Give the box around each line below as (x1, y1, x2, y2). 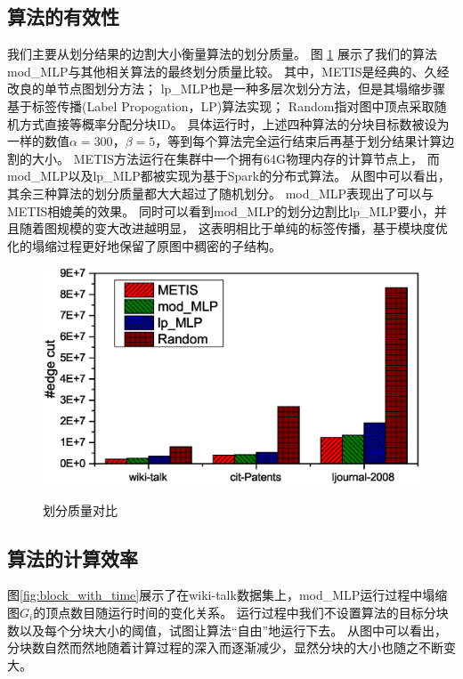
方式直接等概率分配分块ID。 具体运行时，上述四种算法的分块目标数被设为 (19, 114, 450, 133)
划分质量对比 (43, 500, 118, 519)
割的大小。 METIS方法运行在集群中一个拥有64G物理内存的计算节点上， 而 (7, 149, 440, 167)
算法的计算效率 (7, 544, 138, 571)
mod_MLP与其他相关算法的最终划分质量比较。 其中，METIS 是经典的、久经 (7, 61, 450, 80)
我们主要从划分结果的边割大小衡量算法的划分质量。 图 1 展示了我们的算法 (7, 44, 437, 63)
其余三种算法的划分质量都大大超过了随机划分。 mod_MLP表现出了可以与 (7, 183, 435, 202)
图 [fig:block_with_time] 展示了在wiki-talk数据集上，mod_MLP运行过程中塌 (7, 586, 435, 604)
